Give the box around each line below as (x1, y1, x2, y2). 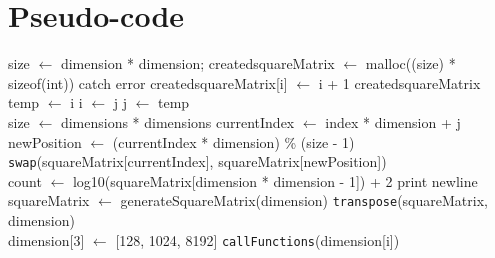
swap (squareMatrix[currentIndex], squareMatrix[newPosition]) (8, 151, 387, 172)
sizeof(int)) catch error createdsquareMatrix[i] (8, 72, 288, 93)
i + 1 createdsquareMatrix (318, 72, 481, 93)
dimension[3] (8, 229, 85, 250)
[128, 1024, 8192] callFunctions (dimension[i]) (115, 229, 400, 250)
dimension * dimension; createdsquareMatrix (60, 53, 335, 74)
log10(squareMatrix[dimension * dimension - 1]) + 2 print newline (72, 170, 478, 191)
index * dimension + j (325, 111, 461, 132)
